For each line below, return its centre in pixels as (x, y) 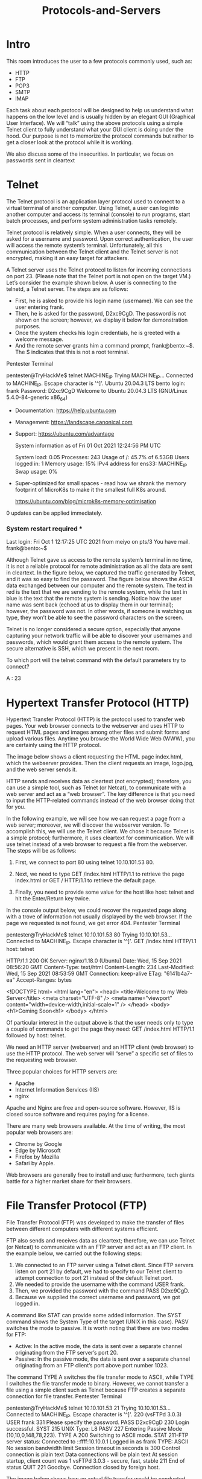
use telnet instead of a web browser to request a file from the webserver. (97, 844)
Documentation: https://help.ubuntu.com (65, 410)
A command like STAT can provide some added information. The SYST (94, 1315)
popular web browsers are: (40, 1133)
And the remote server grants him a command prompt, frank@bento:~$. (104, 345)
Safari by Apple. (35, 1163)
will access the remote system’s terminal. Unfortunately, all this (84, 245)
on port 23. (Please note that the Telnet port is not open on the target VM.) (99, 276)
